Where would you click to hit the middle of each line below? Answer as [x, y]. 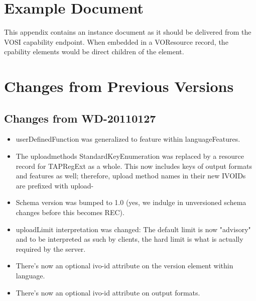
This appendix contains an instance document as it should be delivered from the [128, 32]
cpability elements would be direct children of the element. [94, 52]
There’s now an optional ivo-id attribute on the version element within [124, 266]
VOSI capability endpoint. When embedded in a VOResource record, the [116, 41]
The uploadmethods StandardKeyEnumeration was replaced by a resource [130, 156]
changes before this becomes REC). [70, 212]
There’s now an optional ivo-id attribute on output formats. [108, 292]
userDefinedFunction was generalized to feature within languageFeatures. [128, 139]
